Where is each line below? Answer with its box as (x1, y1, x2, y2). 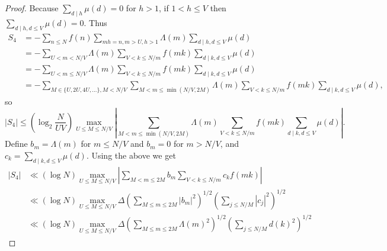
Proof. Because (5, 2, 59, 14)
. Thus (84, 16, 107, 28)
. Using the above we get (86, 149, 176, 161)
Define (5, 137, 28, 150)
